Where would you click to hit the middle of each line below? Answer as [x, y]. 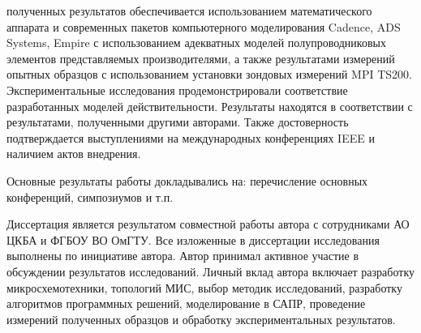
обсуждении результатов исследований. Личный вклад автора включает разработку [210, 271]
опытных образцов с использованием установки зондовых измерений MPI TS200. [209, 74]
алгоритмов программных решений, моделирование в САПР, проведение [186, 303]
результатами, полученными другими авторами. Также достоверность [178, 122]
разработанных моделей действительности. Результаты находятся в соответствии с [210, 106]
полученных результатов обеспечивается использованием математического [189, 11]
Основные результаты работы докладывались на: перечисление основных [187, 180]
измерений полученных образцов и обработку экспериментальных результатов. [201, 319]
